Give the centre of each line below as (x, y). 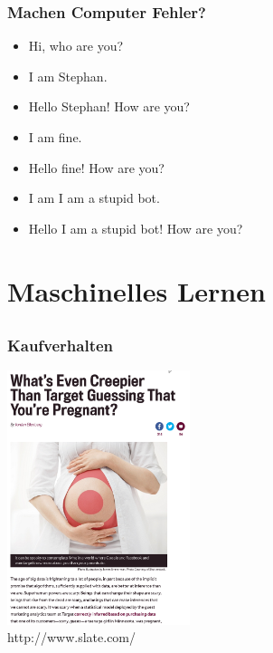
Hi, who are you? (76, 46)
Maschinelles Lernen (136, 290)
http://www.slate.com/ (72, 637)
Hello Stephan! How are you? (109, 106)
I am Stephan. (68, 76)
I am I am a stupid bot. (94, 198)
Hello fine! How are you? (96, 167)
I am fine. (55, 137)
